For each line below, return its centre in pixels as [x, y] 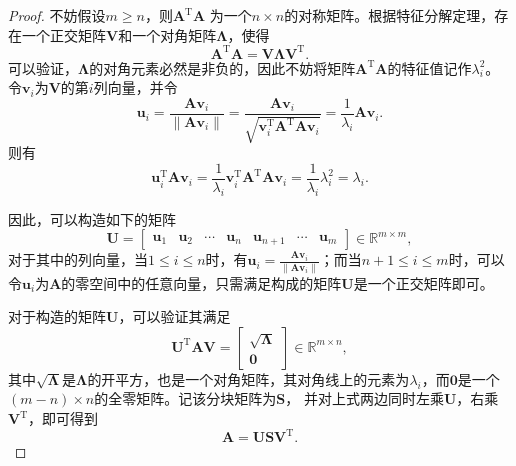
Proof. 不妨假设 [57, 15]
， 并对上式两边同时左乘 [364, 398]
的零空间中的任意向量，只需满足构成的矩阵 [201, 282]
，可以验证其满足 [174, 316]
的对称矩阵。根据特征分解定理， [389, 15]
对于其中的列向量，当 [78, 259]
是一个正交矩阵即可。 [423, 282]
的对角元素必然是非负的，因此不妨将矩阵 [222, 67]
